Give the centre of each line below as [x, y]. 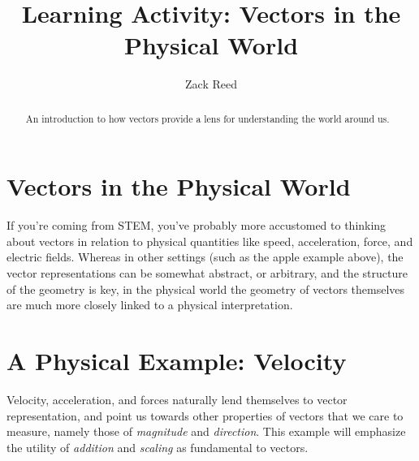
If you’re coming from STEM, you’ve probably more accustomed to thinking [197, 225]
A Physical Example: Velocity [177, 361]
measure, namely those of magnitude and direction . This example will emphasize [206, 431]
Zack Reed [211, 84]
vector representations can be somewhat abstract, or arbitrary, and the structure [207, 273]
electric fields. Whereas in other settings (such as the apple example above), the [205, 257]
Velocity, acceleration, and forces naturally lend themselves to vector [177, 399]
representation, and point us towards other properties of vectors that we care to [205, 415]
